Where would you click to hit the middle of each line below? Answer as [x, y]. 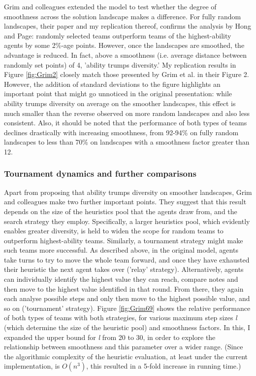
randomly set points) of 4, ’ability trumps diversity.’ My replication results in [120, 64]
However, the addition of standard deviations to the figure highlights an [112, 84]
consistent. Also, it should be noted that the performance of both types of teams [126, 123]
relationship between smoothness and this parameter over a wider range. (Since [124, 347]
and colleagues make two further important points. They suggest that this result [125, 202]
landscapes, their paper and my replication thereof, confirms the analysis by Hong [128, 26]
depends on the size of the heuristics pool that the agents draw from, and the [121, 211]
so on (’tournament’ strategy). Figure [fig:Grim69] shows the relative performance [127, 308]
